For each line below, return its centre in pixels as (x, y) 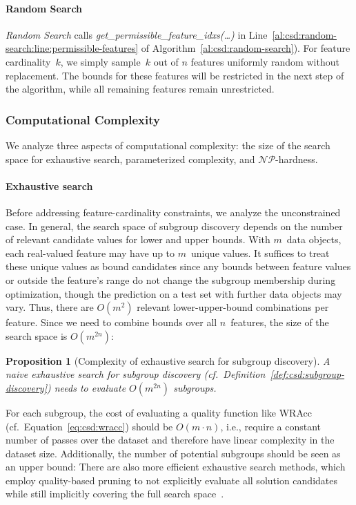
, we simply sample (100, 61)
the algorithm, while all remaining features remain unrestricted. (140, 89)
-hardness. (297, 159)
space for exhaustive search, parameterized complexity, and (130, 159)
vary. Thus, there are (50, 307)
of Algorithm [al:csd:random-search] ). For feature (246, 48)
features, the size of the (280, 322)
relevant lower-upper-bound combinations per (233, 307)
